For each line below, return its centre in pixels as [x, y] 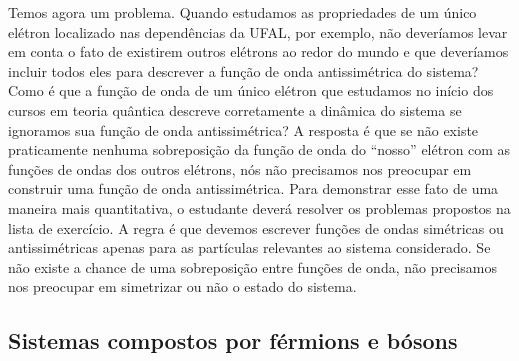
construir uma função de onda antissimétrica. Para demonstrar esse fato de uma [253, 188]
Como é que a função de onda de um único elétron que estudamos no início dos [251, 90]
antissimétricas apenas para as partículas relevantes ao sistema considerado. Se [249, 247]
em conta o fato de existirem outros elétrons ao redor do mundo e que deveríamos [258, 51]
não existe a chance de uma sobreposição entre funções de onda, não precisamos [252, 266]
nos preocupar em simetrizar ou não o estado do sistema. [182, 286]
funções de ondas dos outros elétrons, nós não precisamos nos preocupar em [240, 168]
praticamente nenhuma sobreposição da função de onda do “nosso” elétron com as [259, 149]
